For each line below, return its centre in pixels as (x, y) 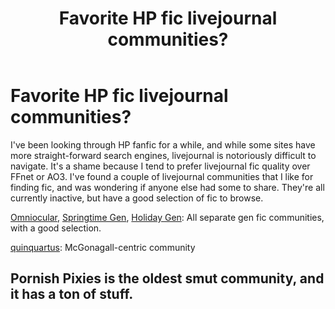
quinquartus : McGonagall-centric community (103, 247)
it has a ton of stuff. (72, 294)
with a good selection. (56, 228)
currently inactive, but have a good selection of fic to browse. (137, 198)
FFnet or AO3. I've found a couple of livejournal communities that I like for (162, 176)
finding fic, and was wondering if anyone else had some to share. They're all (167, 187)
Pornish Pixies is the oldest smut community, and (167, 278)
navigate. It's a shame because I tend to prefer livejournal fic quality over (160, 166)
